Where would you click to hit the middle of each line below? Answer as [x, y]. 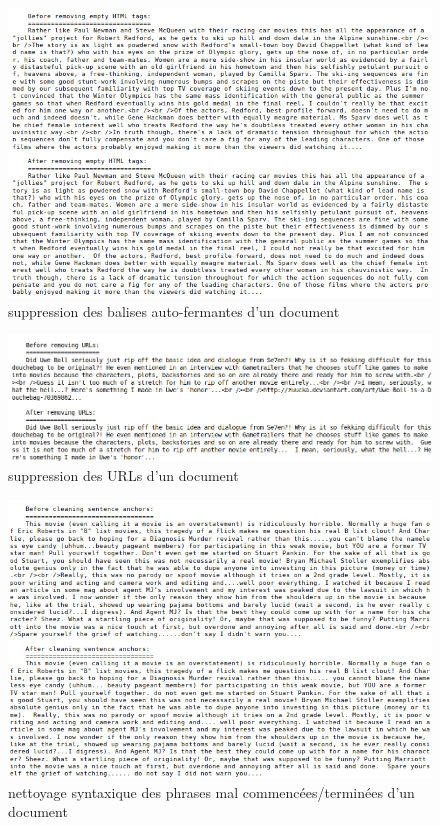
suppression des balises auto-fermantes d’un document [174, 310]
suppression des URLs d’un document [123, 475]
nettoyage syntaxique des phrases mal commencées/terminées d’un [211, 791]
